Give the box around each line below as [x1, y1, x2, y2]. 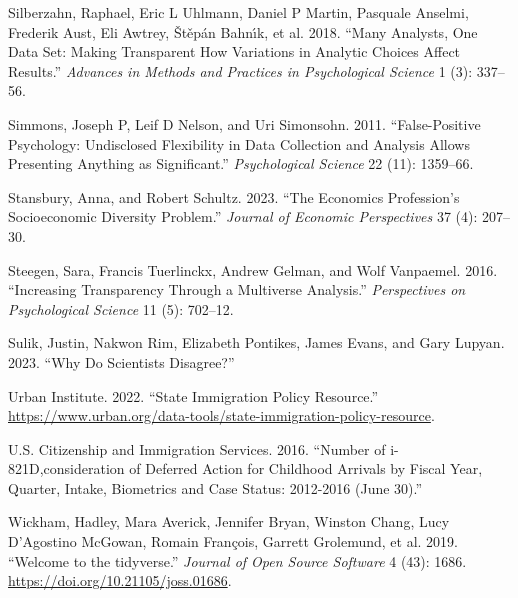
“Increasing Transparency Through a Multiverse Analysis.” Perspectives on [8, 279, 466, 300]
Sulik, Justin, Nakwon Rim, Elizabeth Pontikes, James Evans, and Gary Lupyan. [8, 332, 505, 353]
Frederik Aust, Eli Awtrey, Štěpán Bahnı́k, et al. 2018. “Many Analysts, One [8, 21, 478, 42]
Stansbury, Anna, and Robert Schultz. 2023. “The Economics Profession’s [8, 186, 460, 207]
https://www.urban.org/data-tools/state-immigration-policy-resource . [8, 405, 435, 426]
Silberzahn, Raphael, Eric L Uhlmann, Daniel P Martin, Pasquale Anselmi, [8, 2, 469, 22]
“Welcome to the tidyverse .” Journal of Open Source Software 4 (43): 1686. [8, 550, 467, 571]
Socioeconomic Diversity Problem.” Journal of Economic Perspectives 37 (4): [8, 206, 478, 227]
